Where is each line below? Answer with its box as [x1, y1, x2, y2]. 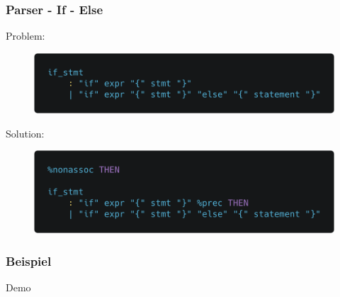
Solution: [6, 125, 45, 140]
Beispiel [6, 252, 52, 269]
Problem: [6, 28, 45, 43]
